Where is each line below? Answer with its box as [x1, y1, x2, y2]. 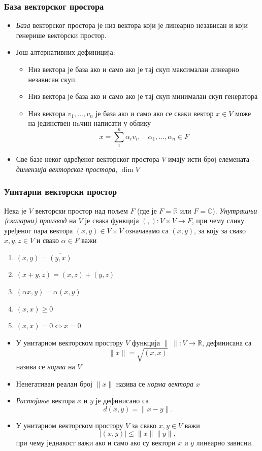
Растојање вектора [16, 395, 75, 406]
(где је [137, 205, 157, 216]
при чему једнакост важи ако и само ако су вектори [16, 437, 176, 448]
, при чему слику [191, 215, 244, 226]
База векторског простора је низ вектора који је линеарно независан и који [16, 20, 248, 30]
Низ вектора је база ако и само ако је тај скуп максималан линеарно [28, 64, 239, 74]
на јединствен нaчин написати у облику [28, 118, 151, 128]
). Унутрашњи [212, 205, 257, 216]
